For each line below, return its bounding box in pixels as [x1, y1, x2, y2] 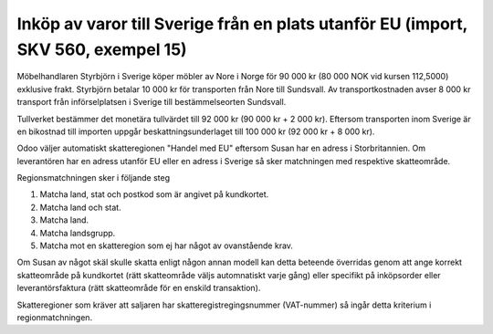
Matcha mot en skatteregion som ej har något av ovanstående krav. [39, 240, 294, 251]
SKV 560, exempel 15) [16, 39, 187, 59]
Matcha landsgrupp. [39, 227, 116, 238]
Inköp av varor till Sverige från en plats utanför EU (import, [16, 14, 467, 34]
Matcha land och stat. [39, 202, 122, 213]
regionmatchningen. [16, 311, 93, 323]
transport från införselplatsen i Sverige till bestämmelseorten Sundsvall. [16, 97, 287, 108]
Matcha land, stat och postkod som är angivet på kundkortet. [39, 189, 269, 200]
